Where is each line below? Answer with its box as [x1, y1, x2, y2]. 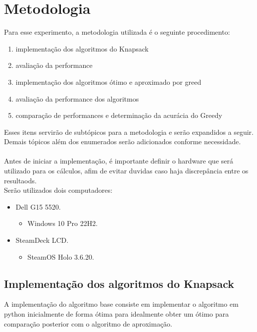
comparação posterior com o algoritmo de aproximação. [4, 318, 172, 329]
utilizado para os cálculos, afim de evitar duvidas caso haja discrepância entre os [4, 166, 249, 176]
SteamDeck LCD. [15, 235, 69, 245]
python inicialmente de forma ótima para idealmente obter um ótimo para [4, 309, 229, 319]
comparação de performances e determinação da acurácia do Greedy [15, 110, 222, 120]
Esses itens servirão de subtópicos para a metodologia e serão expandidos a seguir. [4, 126, 254, 137]
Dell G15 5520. [15, 201, 61, 212]
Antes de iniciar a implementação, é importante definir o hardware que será [4, 156, 233, 166]
